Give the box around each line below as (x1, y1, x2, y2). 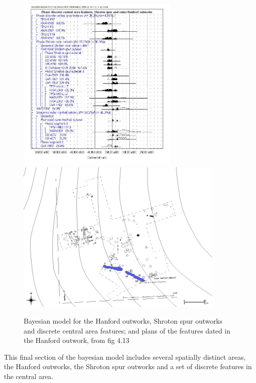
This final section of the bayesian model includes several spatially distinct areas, (4, 351, 246, 362)
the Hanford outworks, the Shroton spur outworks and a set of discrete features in (4, 361, 252, 372)
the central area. (4, 371, 54, 381)
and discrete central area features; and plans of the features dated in (24, 325, 230, 335)
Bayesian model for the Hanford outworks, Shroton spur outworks (24, 316, 222, 326)
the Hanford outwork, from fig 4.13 (24, 335, 130, 345)
